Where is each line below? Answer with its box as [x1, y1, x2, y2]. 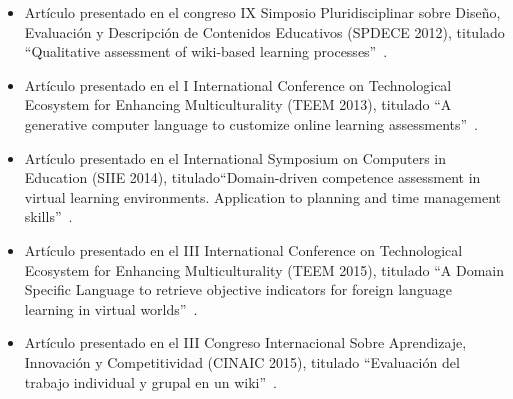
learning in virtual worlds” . [24, 298, 198, 319]
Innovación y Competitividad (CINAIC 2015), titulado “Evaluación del [24, 351, 460, 372]
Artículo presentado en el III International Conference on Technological [24, 239, 463, 260]
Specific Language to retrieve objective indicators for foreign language [24, 279, 452, 300]
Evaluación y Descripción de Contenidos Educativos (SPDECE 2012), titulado [24, 21, 505, 42]
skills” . [24, 206, 73, 227]
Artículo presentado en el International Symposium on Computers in [24, 147, 446, 168]
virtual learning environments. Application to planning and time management [24, 186, 502, 207]
